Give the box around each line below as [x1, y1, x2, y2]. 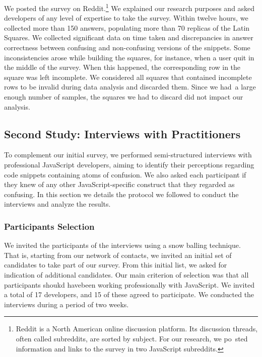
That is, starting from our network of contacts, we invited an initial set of [4, 249, 232, 260]
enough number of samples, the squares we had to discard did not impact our [4, 92, 243, 102]
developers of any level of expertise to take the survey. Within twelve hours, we [4, 13, 248, 23]
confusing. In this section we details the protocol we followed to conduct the [4, 189, 239, 199]
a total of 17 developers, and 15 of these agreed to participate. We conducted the [4, 289, 254, 300]
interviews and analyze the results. [4, 199, 111, 209]
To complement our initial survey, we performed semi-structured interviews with [4, 149, 252, 160]
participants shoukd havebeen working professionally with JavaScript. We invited [4, 279, 254, 290]
